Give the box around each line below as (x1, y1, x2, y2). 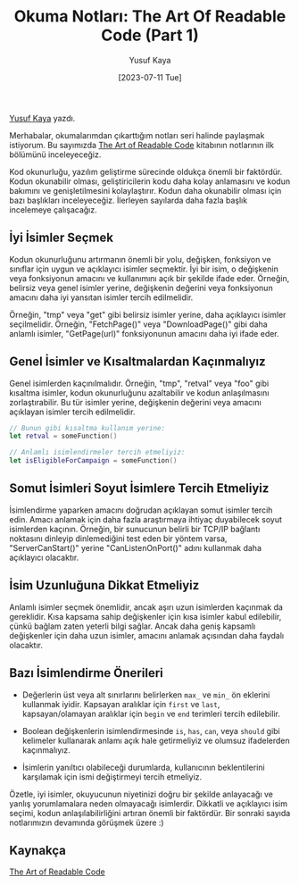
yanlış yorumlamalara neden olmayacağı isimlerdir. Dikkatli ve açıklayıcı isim (9, 797, 288, 809)
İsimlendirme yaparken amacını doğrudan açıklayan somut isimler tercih (9, 505, 273, 515)
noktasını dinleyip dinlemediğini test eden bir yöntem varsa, (9, 533, 228, 544)
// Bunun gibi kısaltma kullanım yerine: (9, 423, 166, 432)
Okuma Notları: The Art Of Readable (13, 6, 287, 27)
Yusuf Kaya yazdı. (9, 113, 76, 123)
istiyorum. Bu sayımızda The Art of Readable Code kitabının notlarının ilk (9, 139, 275, 150)
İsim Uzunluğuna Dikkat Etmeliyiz (9, 578, 200, 593)
